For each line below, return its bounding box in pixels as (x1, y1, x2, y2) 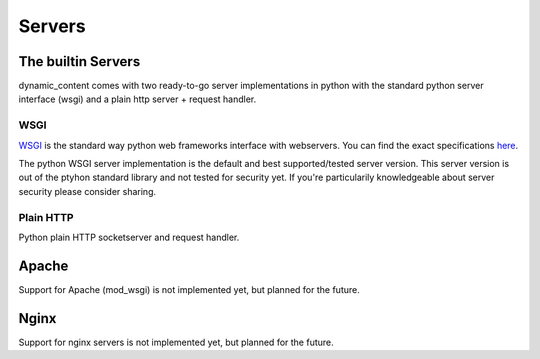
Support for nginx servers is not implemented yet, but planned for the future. (18, 336, 334, 348)
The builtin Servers (18, 53, 141, 70)
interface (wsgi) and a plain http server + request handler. (18, 93, 257, 105)
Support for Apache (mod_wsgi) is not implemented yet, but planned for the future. (18, 283, 360, 295)
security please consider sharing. (18, 185, 157, 197)
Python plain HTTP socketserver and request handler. (18, 231, 240, 243)
